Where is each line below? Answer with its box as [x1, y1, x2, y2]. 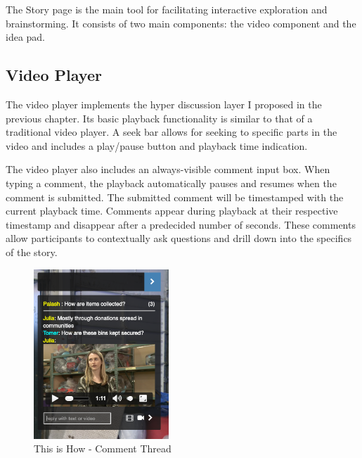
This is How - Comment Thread [34, 441, 172, 456]
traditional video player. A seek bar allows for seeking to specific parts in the [6, 125, 337, 139]
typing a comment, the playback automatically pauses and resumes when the [6, 175, 337, 190]
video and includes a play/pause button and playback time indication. [6, 138, 308, 153]
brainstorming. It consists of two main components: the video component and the [6, 15, 356, 30]
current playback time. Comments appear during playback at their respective [6, 203, 338, 218]
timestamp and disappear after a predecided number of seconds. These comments [6, 217, 356, 231]
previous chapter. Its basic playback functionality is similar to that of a [6, 110, 313, 125]
